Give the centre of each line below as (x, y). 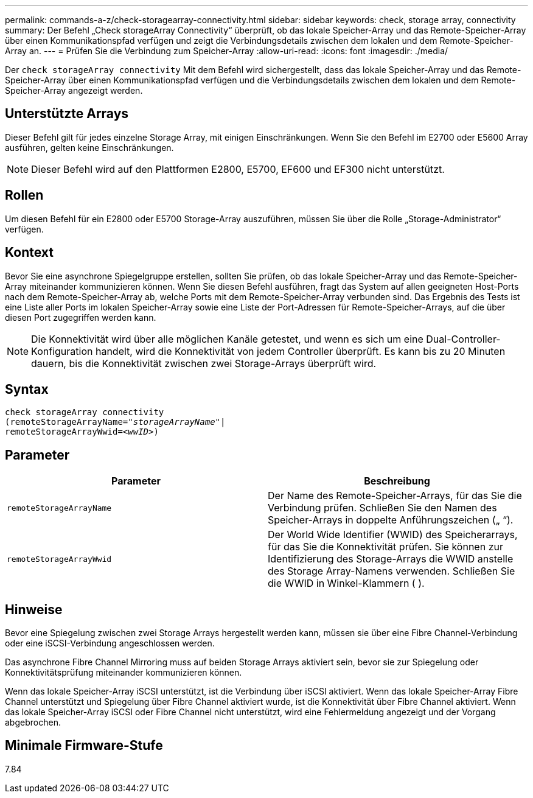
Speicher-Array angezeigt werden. (74, 90)
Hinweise (34, 609)
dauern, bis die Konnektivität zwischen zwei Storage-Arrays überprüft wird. (204, 363)
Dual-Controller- (463, 339)
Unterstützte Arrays (67, 114)
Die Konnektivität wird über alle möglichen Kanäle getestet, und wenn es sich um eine (227, 339)
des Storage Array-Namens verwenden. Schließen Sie (392, 571)
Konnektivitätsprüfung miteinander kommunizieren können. (124, 673)
